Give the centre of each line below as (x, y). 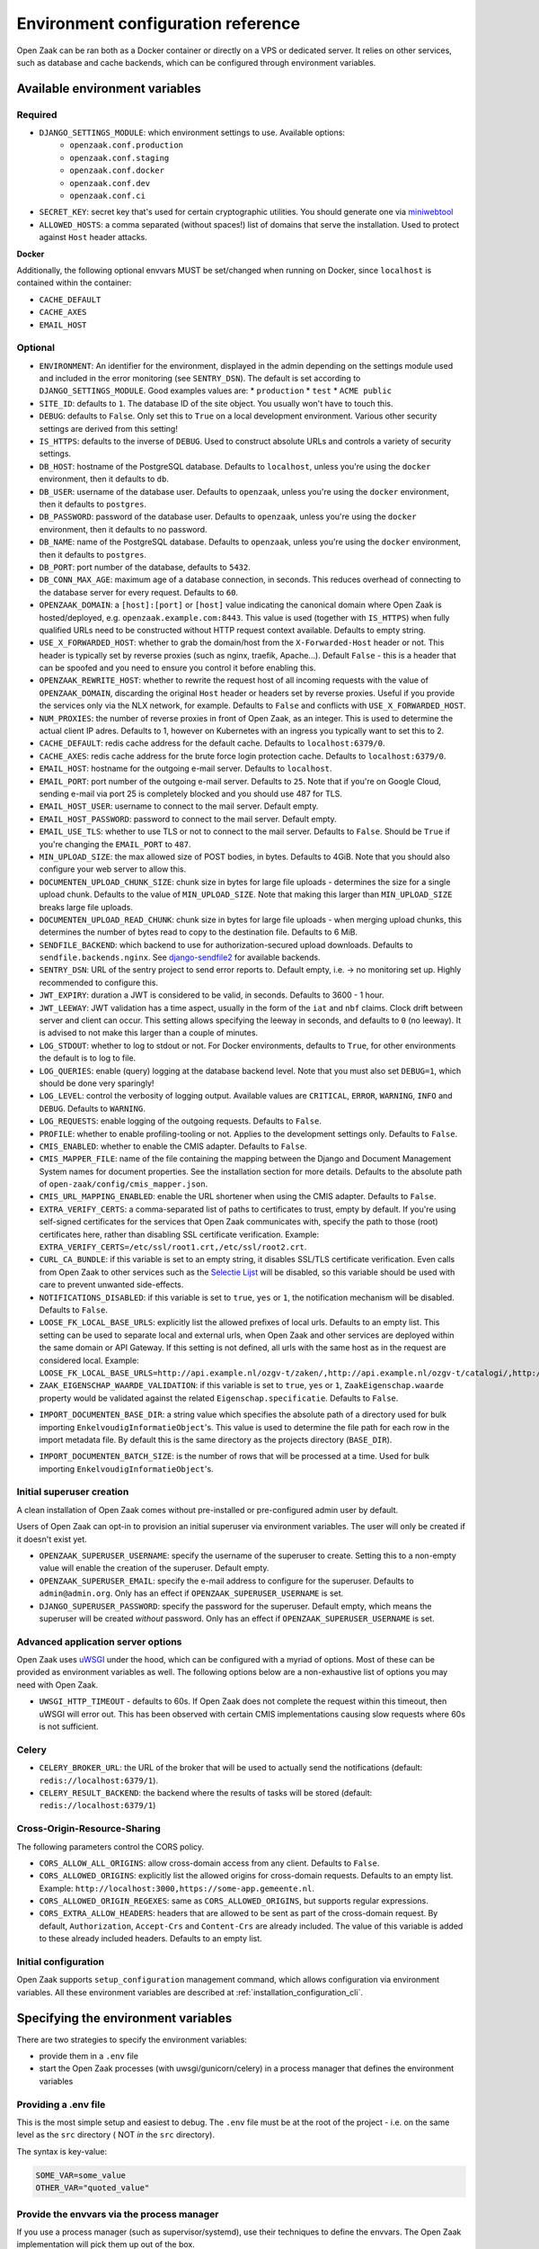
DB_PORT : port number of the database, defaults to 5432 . (145, 567)
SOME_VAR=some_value (80, 2175)
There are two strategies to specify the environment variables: (132, 2039)
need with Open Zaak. (57, 1685)
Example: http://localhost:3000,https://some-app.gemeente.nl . (177, 1888)
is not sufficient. (69, 1726)
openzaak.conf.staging (119, 158)
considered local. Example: (89, 1360)
